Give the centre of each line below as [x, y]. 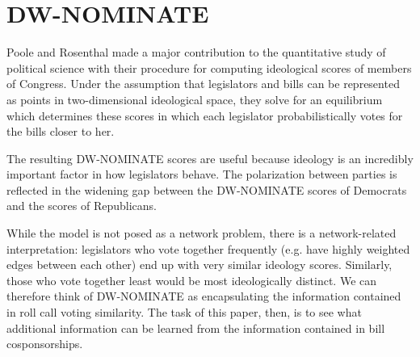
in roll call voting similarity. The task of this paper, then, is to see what [184, 312]
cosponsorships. [45, 344]
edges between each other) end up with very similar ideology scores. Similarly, [199, 265]
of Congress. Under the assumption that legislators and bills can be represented [203, 84]
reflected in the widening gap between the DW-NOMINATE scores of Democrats [207, 189]
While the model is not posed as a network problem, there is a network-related [202, 233]
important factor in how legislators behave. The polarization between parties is [202, 174]
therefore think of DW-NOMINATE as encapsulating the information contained [204, 296]
